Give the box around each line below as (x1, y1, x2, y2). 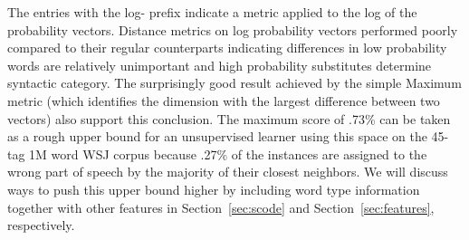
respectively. (7, 216, 75, 235)
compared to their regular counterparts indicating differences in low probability (7, 38, 447, 57)
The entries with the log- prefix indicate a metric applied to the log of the (7, 3, 417, 21)
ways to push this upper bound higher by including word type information (7, 179, 420, 198)
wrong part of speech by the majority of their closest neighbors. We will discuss (7, 162, 448, 181)
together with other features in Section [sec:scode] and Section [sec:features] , (7, 197, 435, 216)
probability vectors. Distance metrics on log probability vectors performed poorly (7, 20, 458, 39)
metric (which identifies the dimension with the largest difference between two (7, 91, 440, 110)
